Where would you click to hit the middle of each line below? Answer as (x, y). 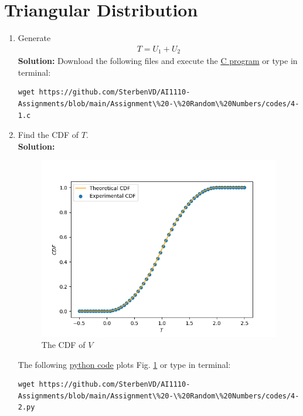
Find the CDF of (48, 135)
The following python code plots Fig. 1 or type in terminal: (124, 364)
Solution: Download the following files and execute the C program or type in (158, 61)
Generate (34, 38)
